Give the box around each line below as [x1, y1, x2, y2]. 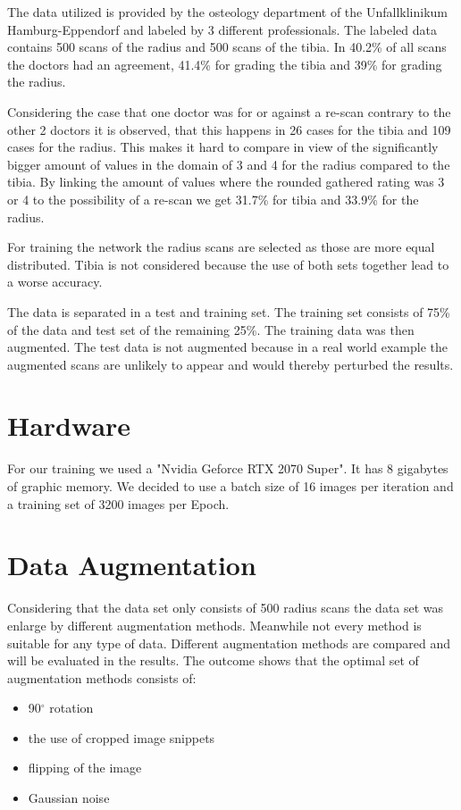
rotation [49, 698, 94, 717]
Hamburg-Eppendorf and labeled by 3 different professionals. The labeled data [7, 20, 437, 38]
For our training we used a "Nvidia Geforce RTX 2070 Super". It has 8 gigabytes [7, 459, 448, 478]
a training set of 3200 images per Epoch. [7, 494, 230, 513]
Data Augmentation [7, 547, 256, 583]
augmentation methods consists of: [7, 668, 197, 687]
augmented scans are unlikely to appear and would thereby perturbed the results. [7, 355, 454, 373]
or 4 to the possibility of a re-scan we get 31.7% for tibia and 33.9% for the [7, 189, 419, 208]
